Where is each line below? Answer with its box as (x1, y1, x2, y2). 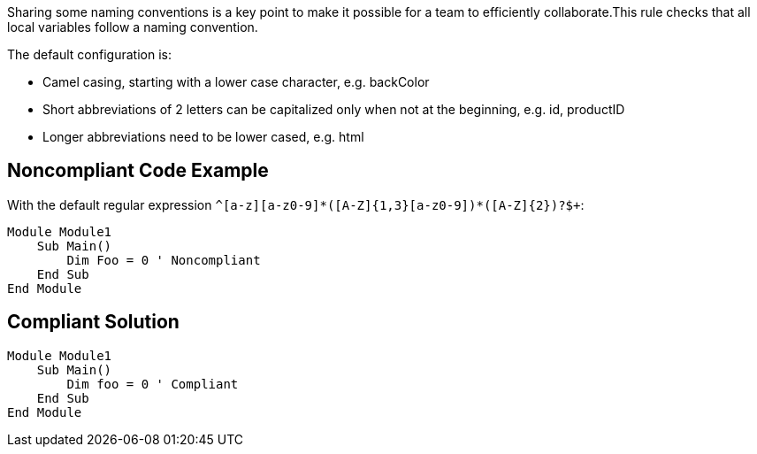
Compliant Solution (7, 311, 180, 334)
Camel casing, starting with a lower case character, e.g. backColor (42, 74, 430, 89)
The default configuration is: (7, 47, 172, 62)
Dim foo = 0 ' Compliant (66, 376, 239, 391)
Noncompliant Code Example (7, 159, 269, 182)
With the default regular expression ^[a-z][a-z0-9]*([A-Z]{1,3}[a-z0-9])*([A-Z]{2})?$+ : (7, 196, 585, 212)
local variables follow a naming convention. (7, 19, 258, 35)
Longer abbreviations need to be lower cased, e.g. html (42, 129, 364, 144)
